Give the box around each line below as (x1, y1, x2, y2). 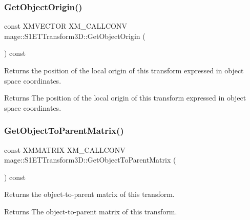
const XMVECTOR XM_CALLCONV (4, 21, 128, 31)
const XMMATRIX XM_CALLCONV (4, 144, 126, 155)
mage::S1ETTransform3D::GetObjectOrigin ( (4, 30, 145, 41)
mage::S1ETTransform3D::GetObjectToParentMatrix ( (4, 154, 176, 165)
